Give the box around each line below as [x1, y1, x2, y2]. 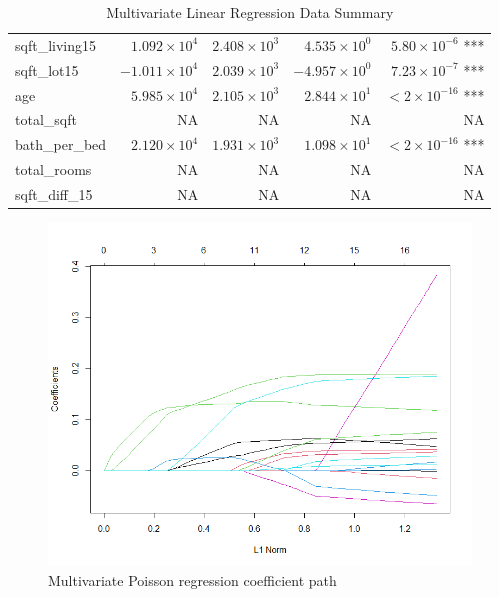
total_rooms [15, 159, 92, 180]
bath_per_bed [15, 134, 107, 155]
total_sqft [15, 109, 77, 130]
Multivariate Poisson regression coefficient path [48, 569, 337, 590]
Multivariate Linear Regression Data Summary [106, 2, 394, 22]
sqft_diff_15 [15, 183, 93, 204]
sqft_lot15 [15, 59, 79, 80]
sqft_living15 [15, 34, 96, 55]
